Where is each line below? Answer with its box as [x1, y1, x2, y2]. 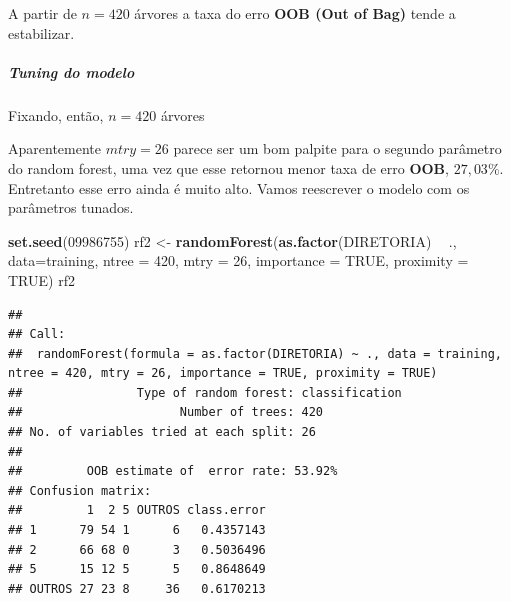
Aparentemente [8, 138, 101, 159]
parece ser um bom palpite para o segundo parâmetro [173, 138, 502, 159]
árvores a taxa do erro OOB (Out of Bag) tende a [134, 3, 456, 23]
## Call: [8, 327, 66, 342]
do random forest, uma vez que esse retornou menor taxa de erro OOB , [8, 157, 449, 178]
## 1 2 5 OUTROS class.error [8, 503, 266, 518]
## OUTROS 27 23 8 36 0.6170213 [8, 581, 266, 596]
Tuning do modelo [8, 61, 135, 82]
